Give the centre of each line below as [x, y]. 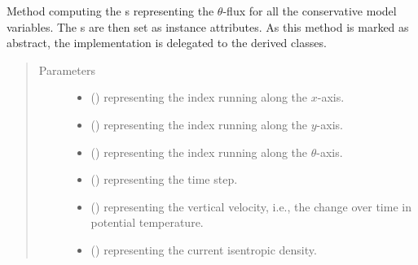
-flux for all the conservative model [310, 11]
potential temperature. [147, 222]
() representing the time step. [164, 179]
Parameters [67, 70]
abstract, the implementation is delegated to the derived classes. [167, 43]
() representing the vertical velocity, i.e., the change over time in [251, 206]
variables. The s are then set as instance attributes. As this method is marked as [208, 26]
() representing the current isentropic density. [204, 249]
